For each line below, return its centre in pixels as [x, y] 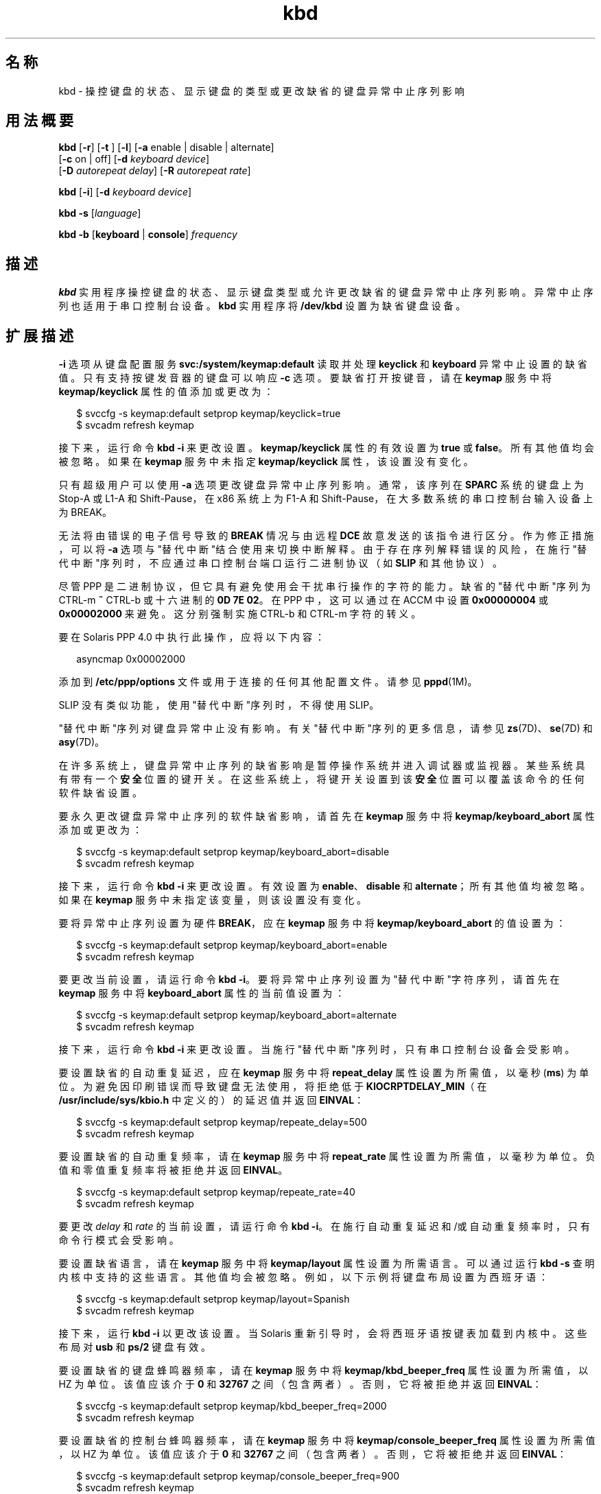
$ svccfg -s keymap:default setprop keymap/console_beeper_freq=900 [238, 1476]
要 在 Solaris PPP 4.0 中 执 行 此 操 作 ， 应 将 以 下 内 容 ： [191, 637]
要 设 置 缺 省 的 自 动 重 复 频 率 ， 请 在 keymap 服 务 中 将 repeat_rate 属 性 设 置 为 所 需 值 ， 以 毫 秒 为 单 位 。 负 [327, 1157]
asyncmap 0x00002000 [131, 659]
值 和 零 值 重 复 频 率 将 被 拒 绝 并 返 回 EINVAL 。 [173, 1170]
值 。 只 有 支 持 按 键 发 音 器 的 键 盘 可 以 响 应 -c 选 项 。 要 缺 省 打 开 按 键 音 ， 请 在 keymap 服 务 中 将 [305, 378]
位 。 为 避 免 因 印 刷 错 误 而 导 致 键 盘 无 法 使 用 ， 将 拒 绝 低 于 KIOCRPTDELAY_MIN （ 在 [273, 1087]
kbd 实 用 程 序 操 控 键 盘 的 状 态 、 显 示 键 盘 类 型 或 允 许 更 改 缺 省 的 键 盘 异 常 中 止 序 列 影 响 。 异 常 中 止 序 [326, 292]
